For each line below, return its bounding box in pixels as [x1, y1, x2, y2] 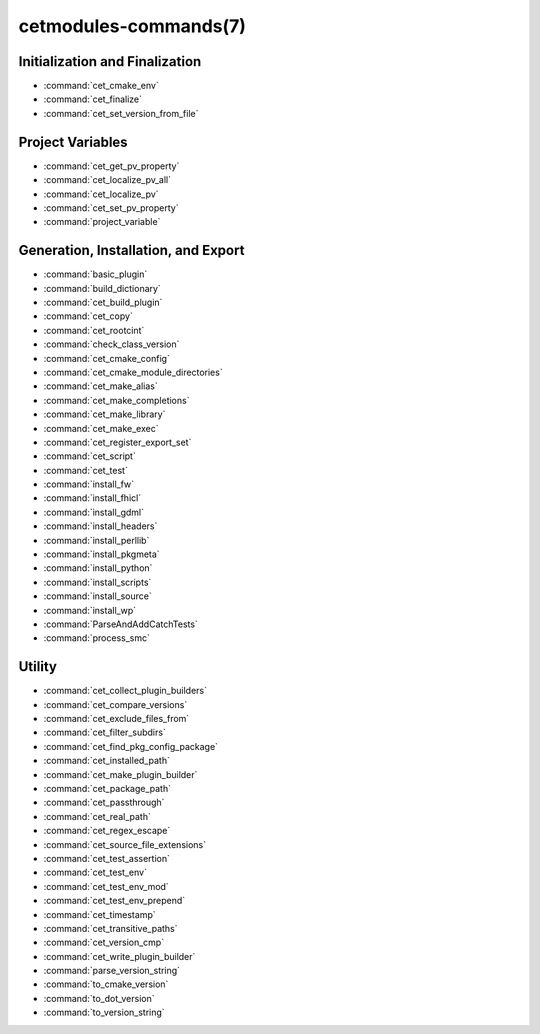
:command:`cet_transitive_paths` [43, 922, 179, 934]
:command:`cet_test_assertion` [43, 852, 170, 864]
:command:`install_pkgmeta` [43, 548, 160, 560]
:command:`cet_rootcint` [43, 324, 145, 336]
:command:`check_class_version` [43, 338, 180, 350]
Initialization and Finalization [18, 53, 202, 70]
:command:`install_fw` [43, 478, 135, 490]
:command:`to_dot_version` [43, 992, 155, 1004]
